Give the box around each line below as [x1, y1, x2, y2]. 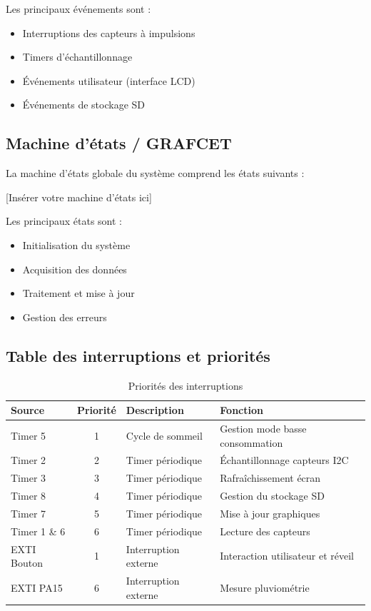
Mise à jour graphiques [220, 505, 320, 520]
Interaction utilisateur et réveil [220, 548, 354, 563]
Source [11, 403, 45, 418]
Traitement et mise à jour [22, 286, 135, 301]
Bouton [11, 555, 43, 570]
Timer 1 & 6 [11, 523, 66, 538]
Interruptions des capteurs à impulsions [22, 25, 195, 40]
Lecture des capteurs [220, 523, 310, 538]
